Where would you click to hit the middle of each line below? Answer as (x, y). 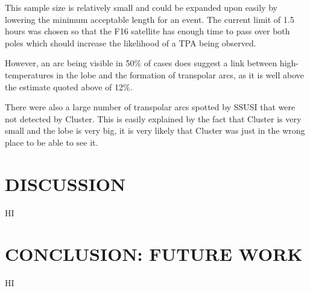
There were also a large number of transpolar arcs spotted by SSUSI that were (150, 107)
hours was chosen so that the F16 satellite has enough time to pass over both (147, 31)
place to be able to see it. (52, 142)
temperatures (29, 74)
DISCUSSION (65, 183)
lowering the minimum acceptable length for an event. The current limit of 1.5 (150, 19)
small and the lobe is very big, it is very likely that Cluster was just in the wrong (155, 130)
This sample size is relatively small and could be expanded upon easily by (141, 7)
